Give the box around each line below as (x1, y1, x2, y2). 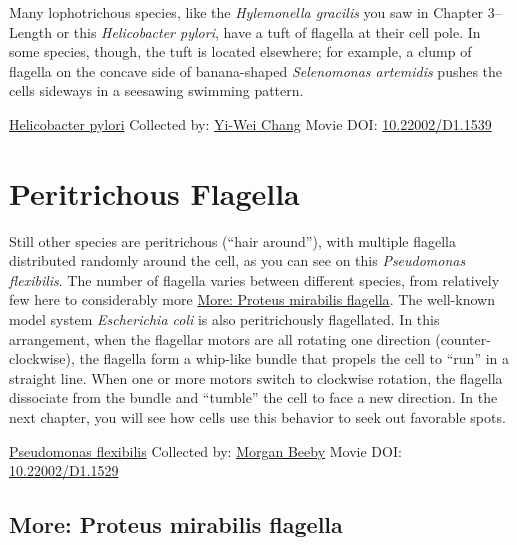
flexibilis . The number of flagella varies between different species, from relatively (9, 269, 500, 290)
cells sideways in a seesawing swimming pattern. (9, 80, 304, 101)
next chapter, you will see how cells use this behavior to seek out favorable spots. (9, 407, 506, 428)
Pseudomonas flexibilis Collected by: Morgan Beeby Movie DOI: (9, 440, 402, 461)
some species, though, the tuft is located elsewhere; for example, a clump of (9, 41, 472, 62)
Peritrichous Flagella (9, 172, 300, 213)
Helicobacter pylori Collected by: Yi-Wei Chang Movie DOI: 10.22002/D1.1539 (9, 113, 492, 134)
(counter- (435, 328, 491, 349)
